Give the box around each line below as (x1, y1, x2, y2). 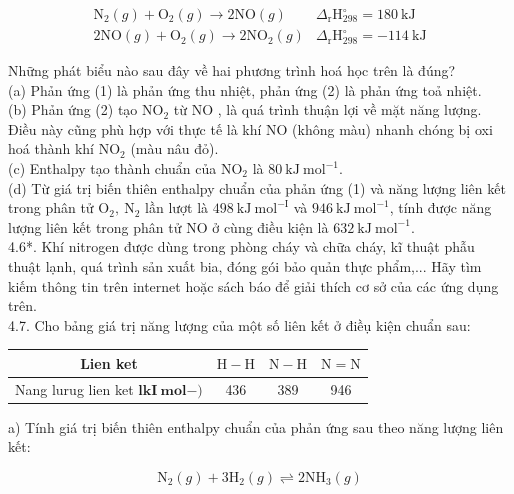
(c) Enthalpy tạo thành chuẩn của (8, 158, 217, 179)
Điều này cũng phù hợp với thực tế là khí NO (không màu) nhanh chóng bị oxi (8, 118, 493, 139)
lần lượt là (145, 197, 209, 218)
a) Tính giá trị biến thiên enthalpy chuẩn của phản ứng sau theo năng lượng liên (8, 416, 504, 437)
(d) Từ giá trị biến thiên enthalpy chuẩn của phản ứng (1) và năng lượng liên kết (8, 177, 506, 198)
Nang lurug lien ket (15, 378, 134, 399)
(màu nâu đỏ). (130, 138, 219, 159)
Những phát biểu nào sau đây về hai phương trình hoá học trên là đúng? (8, 60, 456, 81)
